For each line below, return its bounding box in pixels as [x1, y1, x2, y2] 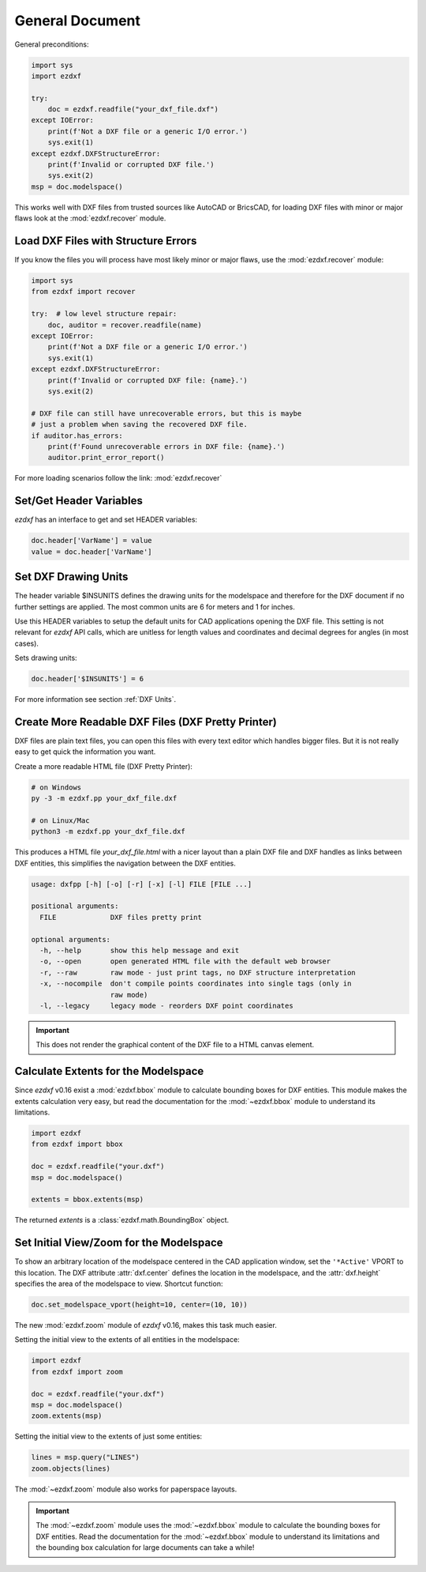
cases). [14, 639, 39, 648]
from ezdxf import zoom [31, 1367, 124, 1376]
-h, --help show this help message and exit [39, 945, 240, 955]
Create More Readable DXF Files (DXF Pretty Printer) [14, 715, 278, 729]
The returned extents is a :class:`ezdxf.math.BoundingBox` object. [14, 1216, 230, 1225]
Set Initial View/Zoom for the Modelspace [14, 1236, 224, 1250]
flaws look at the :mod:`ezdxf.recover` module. [14, 213, 166, 223]
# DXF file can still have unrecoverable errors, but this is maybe [31, 409, 302, 418]
